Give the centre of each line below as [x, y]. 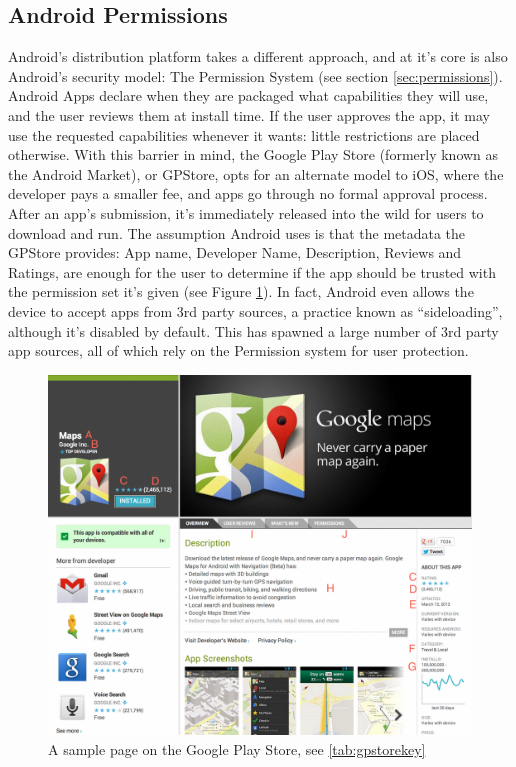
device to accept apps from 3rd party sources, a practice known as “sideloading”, [255, 310]
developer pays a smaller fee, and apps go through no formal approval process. [248, 193]
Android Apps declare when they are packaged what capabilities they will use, [248, 95]
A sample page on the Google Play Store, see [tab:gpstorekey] [237, 748]
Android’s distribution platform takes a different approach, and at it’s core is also [258, 56]
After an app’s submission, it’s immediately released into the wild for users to [246, 212]
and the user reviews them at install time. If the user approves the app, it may [249, 114]
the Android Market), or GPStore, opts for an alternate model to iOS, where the [256, 173]
